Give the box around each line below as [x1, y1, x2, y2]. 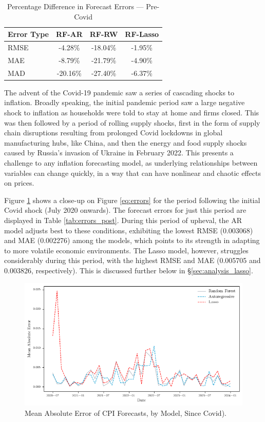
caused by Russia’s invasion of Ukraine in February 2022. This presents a [4, 147, 234, 158]
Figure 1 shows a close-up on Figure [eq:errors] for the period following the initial [4, 194, 260, 205]
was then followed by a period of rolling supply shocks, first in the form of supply [4, 117, 260, 128]
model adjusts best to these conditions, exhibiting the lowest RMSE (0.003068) [4, 225, 253, 235]
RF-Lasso [125, 29, 159, 39]
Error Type [8, 29, 49, 39]
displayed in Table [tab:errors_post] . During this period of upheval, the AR [4, 214, 242, 225]
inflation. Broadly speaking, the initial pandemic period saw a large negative [4, 97, 245, 108]
